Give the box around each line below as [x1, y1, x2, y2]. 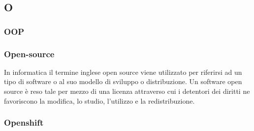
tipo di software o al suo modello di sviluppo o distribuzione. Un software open [4, 76, 242, 87]
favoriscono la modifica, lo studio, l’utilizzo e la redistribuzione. [4, 95, 195, 106]
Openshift [4, 116, 44, 129]
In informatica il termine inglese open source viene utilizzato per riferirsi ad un [4, 66, 242, 77]
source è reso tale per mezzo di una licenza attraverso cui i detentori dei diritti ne [4, 86, 250, 96]
